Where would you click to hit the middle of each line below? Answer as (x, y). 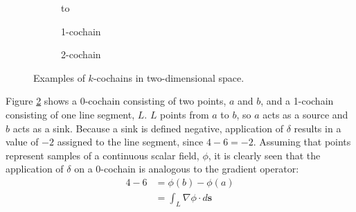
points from (185, 114)
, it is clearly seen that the (264, 155)
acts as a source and (305, 114)
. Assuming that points (302, 142)
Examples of (59, 77)
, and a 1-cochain (297, 101)
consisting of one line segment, (70, 114)
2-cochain (81, 54)
